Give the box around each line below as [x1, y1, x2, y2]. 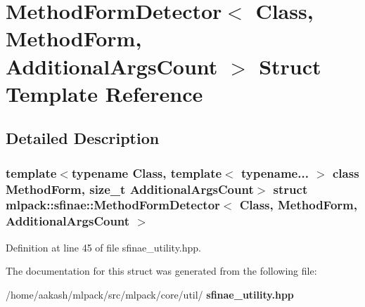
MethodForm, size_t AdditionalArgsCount [6, 180, 254, 197]
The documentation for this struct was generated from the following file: [6, 263, 317, 278]
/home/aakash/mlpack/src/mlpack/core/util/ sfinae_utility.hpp [6, 287, 294, 301]
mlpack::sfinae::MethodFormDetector [6, 196, 220, 214]
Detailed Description [6, 127, 160, 149]
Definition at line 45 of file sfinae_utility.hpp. [6, 240, 201, 254]
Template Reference [6, 79, 203, 107]
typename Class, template [71, 164, 222, 181]
